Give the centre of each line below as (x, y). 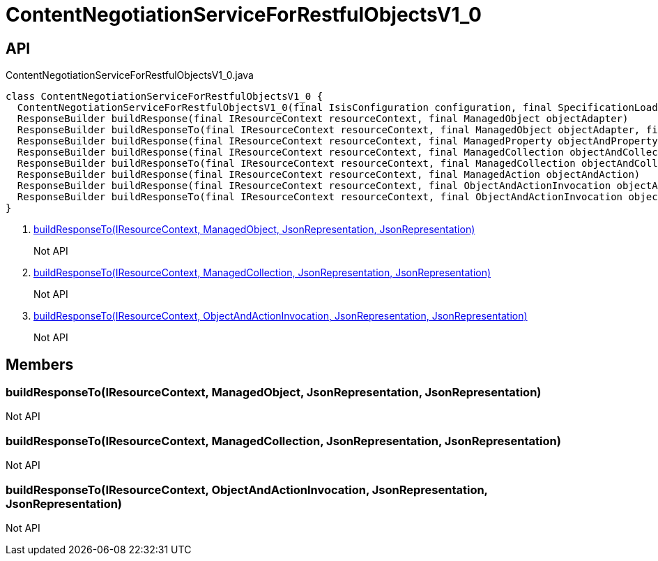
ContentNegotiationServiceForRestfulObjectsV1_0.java (130, 75)
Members (40, 364)
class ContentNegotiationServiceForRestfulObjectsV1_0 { (164, 97)
